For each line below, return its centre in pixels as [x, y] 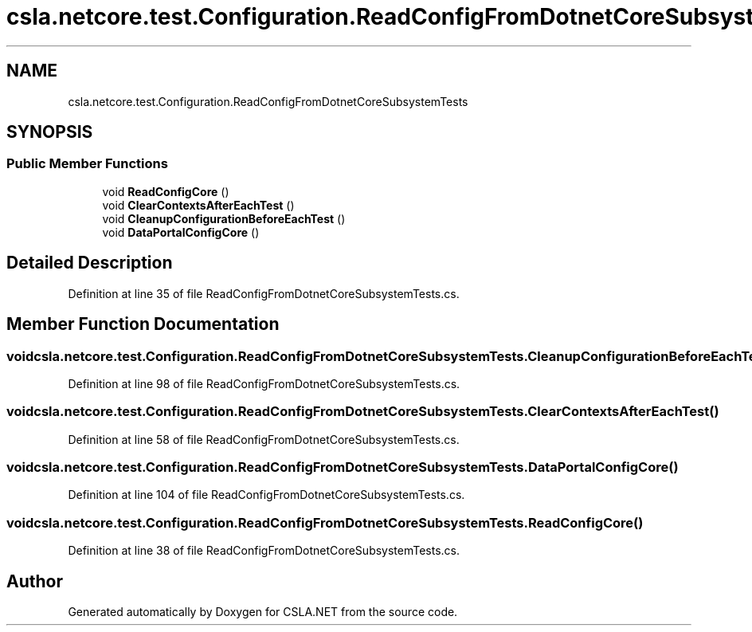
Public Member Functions [87, 164]
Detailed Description [90, 263]
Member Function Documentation [143, 324]
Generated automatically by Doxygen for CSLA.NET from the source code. [263, 611]
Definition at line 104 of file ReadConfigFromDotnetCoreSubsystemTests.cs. [266, 495]
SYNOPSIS [50, 132]
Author [35, 581]
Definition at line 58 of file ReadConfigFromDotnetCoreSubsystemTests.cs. [264, 439]
